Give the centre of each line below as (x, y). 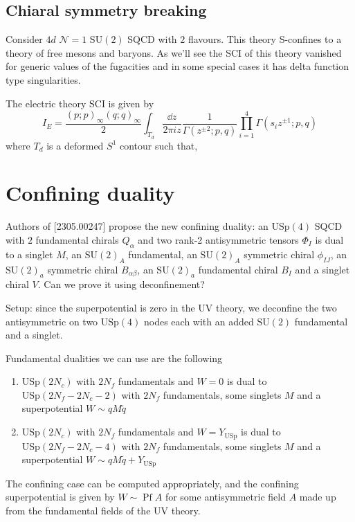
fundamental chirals (77, 239)
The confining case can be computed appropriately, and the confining (152, 483)
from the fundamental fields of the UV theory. (103, 510)
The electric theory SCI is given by (80, 103)
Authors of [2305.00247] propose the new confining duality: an (137, 226)
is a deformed (75, 145)
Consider (24, 39)
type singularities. (43, 79)
